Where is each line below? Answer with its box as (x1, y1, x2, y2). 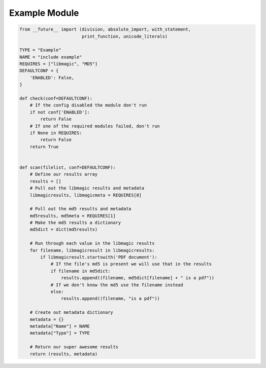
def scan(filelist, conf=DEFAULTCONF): (19, 164, 116, 170)
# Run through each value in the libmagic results (30, 241, 155, 246)
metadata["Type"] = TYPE (30, 331, 90, 336)
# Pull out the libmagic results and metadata (30, 185, 145, 191)
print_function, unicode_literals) (81, 34, 168, 39)
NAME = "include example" (19, 54, 82, 60)
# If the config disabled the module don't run (30, 103, 147, 108)
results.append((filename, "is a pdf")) (61, 296, 160, 301)
